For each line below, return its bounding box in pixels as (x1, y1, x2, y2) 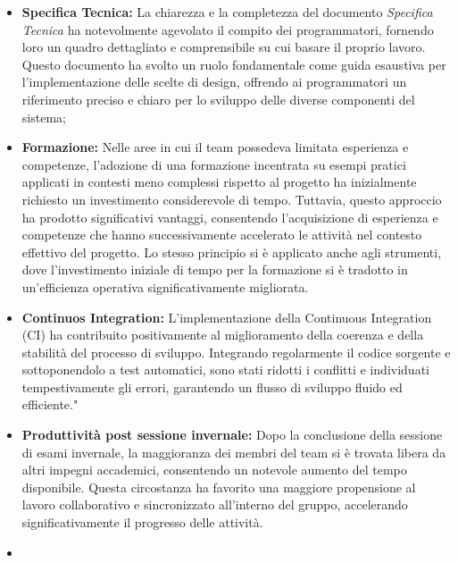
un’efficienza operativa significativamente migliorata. (21, 277, 309, 296)
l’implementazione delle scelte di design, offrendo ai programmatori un (21, 72, 407, 91)
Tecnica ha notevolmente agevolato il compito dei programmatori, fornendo (21, 20, 434, 38)
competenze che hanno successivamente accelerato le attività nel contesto (21, 225, 422, 244)
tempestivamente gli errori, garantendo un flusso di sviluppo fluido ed (21, 377, 403, 396)
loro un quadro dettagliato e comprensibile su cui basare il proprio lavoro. (21, 38, 426, 56)
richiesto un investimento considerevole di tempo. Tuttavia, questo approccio (21, 189, 442, 208)
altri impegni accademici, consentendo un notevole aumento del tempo (21, 460, 407, 479)
